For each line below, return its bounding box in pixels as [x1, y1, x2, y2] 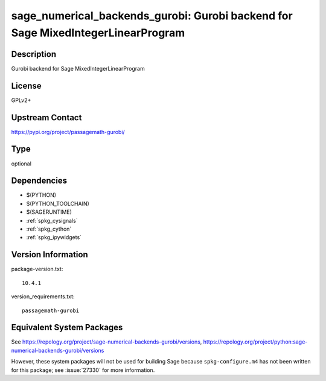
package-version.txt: [11, 266, 63, 273]
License [11, 80, 42, 91]
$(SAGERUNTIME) [26, 208, 72, 216]
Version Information [11, 249, 88, 260]
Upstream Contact [11, 112, 82, 123]
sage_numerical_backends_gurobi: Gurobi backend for [11, 9, 293, 22]
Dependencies [11, 176, 68, 186]
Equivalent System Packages [11, 322, 123, 333]
